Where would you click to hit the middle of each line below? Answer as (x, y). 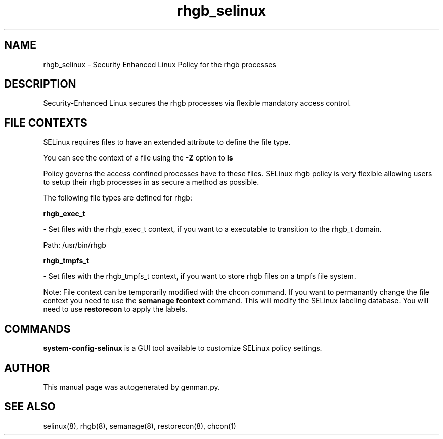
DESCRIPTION (40, 84)
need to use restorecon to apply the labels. (115, 309)
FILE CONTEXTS (46, 123)
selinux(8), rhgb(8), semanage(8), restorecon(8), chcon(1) (140, 426)
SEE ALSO (30, 407)
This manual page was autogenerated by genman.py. (131, 387)
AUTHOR (27, 368)
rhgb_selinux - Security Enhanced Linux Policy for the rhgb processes (160, 64)
